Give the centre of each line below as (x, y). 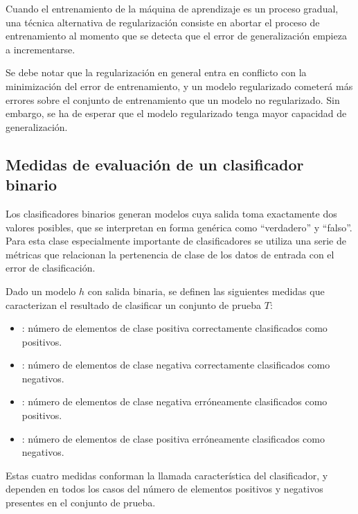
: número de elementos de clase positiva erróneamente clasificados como (173, 438)
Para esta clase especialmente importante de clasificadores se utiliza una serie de (176, 241)
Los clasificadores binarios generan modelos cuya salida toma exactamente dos (171, 213)
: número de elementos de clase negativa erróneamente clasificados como (174, 401)
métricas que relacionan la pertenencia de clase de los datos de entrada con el (170, 254)
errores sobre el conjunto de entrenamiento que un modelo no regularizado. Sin (173, 99)
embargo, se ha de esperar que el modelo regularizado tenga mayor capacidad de (176, 113)
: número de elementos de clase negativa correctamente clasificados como (176, 365)
